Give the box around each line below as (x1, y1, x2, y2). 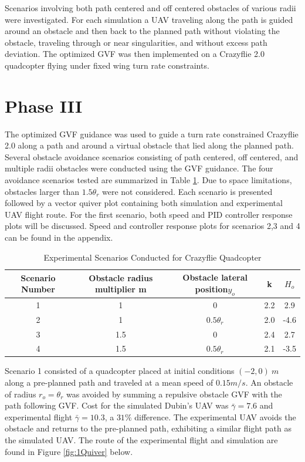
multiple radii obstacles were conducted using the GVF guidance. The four (5, 162, 273, 174)
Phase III (5, 93, 83, 117)
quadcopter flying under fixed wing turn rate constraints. (5, 59, 209, 71)
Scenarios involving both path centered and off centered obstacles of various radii (5, 2, 296, 14)
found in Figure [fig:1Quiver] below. (5, 445, 133, 457)
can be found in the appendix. (5, 231, 113, 244)
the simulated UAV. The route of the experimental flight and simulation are (5, 434, 278, 446)
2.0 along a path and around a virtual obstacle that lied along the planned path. (5, 139, 294, 151)
